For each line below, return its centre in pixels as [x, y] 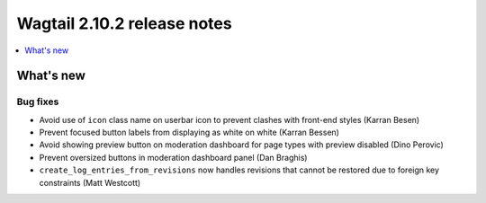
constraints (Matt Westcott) [90, 182]
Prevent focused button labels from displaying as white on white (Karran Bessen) [189, 132]
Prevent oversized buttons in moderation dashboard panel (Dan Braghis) [173, 157]
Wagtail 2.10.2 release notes [125, 23]
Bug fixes [38, 101]
